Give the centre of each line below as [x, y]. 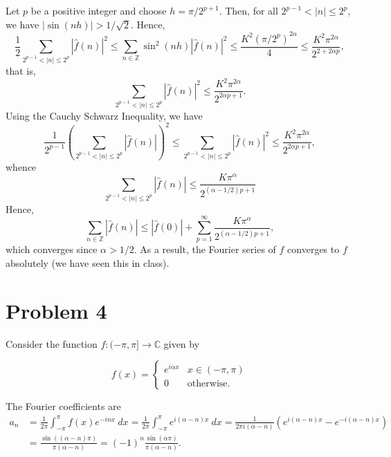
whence [21, 166]
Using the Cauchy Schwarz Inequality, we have [104, 115]
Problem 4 [56, 310]
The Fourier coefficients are [63, 406]
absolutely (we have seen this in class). [88, 263]
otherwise [207, 384]
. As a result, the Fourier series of [205, 249]
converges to [313, 249]
